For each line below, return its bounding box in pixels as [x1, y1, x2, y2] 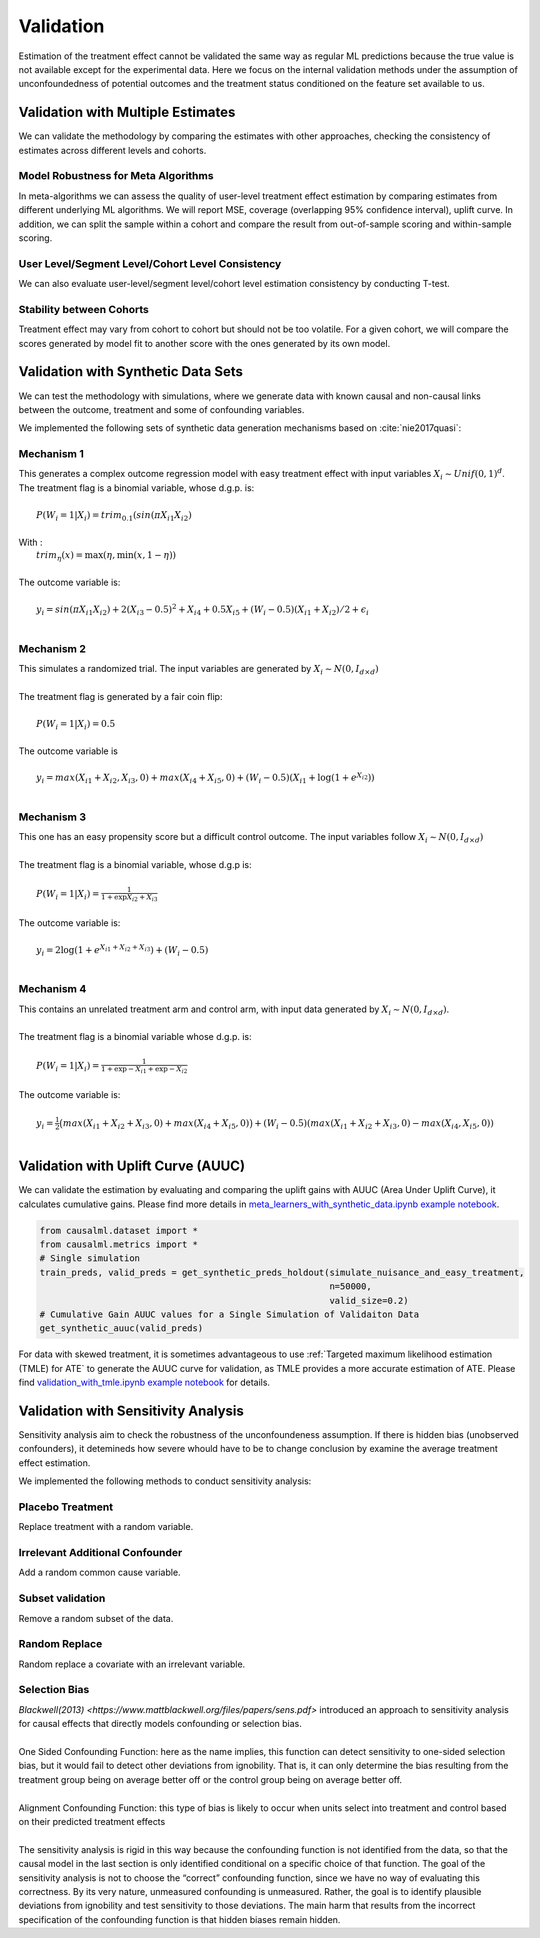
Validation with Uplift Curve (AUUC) [18, 1158, 245, 1175]
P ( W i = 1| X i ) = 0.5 [36, 718, 116, 732]
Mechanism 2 [18, 641, 87, 655]
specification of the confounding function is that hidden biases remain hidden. [18, 1913, 341, 1925]
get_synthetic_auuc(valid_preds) [39, 1323, 204, 1334]
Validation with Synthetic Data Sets [18, 363, 244, 380]
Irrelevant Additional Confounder [18, 1546, 183, 1560]
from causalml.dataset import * [39, 1225, 199, 1236]
